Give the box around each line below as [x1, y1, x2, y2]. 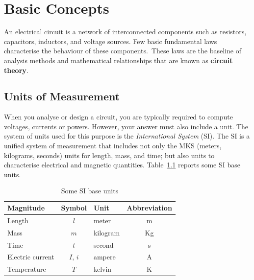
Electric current [7, 252, 54, 262]
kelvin [93, 264, 112, 274]
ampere [93, 252, 116, 262]
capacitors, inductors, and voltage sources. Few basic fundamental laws [4, 36, 217, 46]
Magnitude [7, 203, 45, 213]
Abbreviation [127, 203, 172, 213]
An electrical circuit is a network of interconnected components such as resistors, [4, 26, 247, 37]
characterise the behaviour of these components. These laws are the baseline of [4, 46, 241, 56]
